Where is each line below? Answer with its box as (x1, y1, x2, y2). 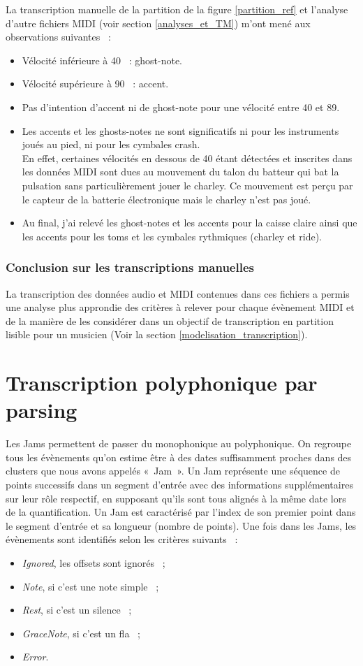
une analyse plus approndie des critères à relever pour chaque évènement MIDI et (6, 300, 355, 314)
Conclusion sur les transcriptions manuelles (6, 259, 254, 276)
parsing (6, 396, 77, 424)
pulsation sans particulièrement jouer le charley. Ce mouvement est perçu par (22, 178, 353, 192)
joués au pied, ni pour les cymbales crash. (22, 137, 200, 152)
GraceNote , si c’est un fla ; (22, 625, 140, 640)
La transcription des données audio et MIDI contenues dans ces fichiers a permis (6, 286, 350, 301)
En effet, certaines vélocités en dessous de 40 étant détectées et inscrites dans (22, 150, 353, 165)
